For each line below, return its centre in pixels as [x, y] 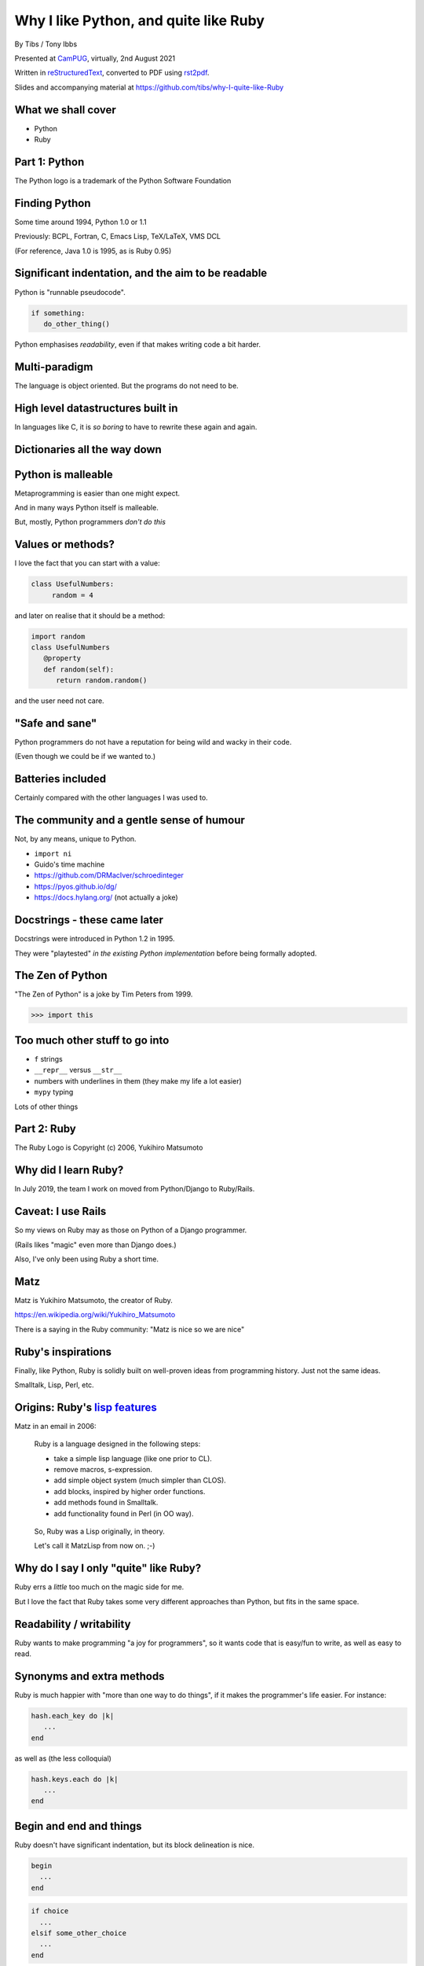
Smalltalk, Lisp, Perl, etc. [54, 1385]
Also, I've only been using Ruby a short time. [87, 1259]
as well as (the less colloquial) [63, 1758]
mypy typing [54, 1092]
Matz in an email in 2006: [55, 1426]
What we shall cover [66, 110]
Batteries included [60, 779]
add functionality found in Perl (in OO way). [124, 1513]
